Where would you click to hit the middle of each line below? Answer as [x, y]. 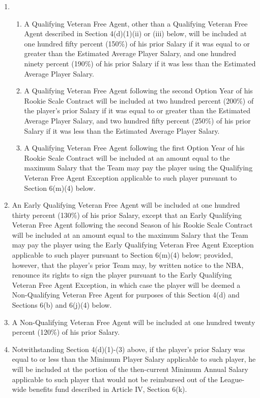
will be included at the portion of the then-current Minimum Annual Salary [130, 369]
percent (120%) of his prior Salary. [66, 332]
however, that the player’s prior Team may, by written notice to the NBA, [128, 265]
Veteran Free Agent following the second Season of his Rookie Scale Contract [132, 225]
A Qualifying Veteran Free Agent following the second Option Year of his [138, 91]
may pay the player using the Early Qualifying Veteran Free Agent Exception [133, 245]
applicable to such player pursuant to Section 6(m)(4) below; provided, [122, 255]
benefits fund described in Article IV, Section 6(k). [108, 389]
